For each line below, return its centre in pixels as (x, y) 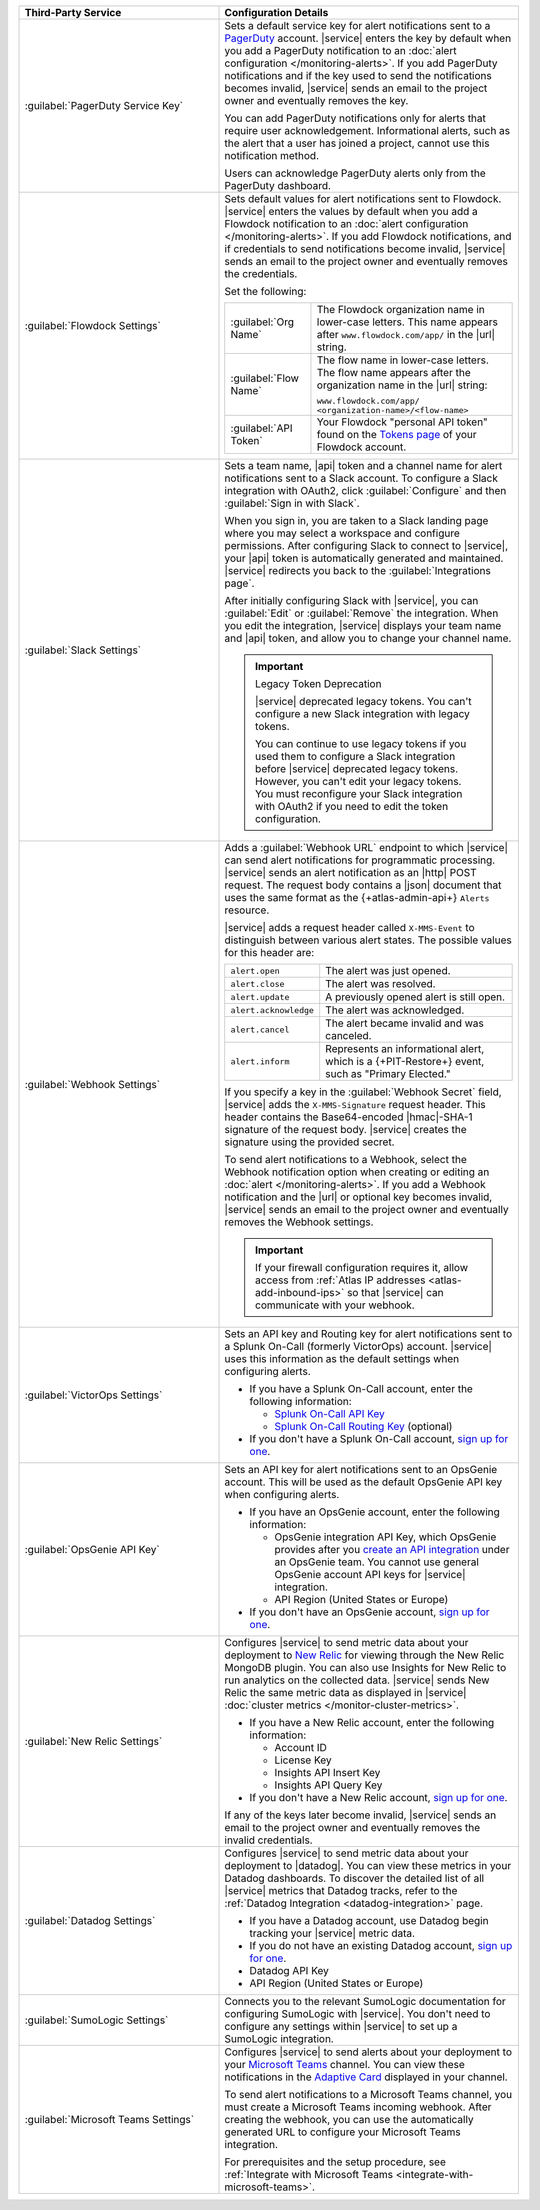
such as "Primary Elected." (388, 1073)
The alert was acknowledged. (395, 1010)
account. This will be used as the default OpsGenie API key (363, 1482)
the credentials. (261, 273)
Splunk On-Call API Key (329, 1413)
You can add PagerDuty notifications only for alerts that (355, 118)
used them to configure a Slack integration (355, 756)
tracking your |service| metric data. (332, 1933)
